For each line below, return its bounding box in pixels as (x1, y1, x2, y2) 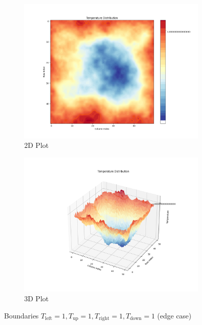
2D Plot (24, 140, 49, 150)
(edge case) (157, 310, 192, 320)
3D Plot (24, 293, 49, 304)
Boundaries (4, 310, 39, 320)
